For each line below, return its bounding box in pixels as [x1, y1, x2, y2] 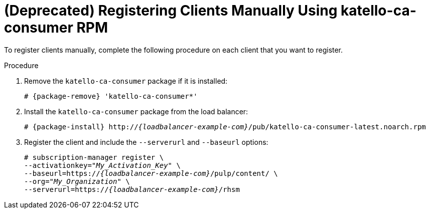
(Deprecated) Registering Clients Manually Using [4, 2, 338, 19]
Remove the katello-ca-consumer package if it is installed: [24, 76, 228, 85]
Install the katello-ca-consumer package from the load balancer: [24, 107, 248, 116]
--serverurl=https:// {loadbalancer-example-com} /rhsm [24, 185, 240, 193]
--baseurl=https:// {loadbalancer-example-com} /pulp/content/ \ [24, 169, 278, 177]
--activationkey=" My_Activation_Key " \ [24, 161, 181, 169]
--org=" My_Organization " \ [24, 177, 130, 185]
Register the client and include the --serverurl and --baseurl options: [24, 137, 268, 146]
